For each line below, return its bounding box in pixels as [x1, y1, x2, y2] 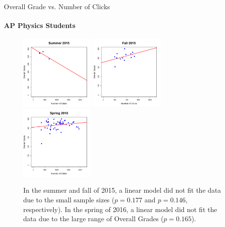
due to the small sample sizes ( [23, 194, 115, 204]
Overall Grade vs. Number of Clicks [4, 1, 110, 11]
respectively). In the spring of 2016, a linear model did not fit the [23, 204, 217, 214]
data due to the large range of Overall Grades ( [23, 213, 164, 224]
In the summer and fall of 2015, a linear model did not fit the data [23, 185, 221, 195]
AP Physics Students [4, 20, 75, 30]
